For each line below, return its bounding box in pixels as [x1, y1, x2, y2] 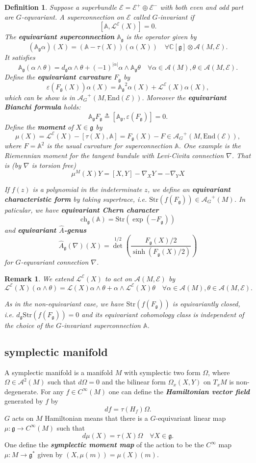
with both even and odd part [160, 2, 243, 12]
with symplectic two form [124, 367, 201, 377]
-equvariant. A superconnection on [21, 11, 124, 22]
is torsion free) [31, 160, 76, 170]
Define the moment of [4, 121, 74, 132]
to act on [104, 273, 132, 283]
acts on [12, 412, 34, 423]
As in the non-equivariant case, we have [4, 298, 124, 308]
